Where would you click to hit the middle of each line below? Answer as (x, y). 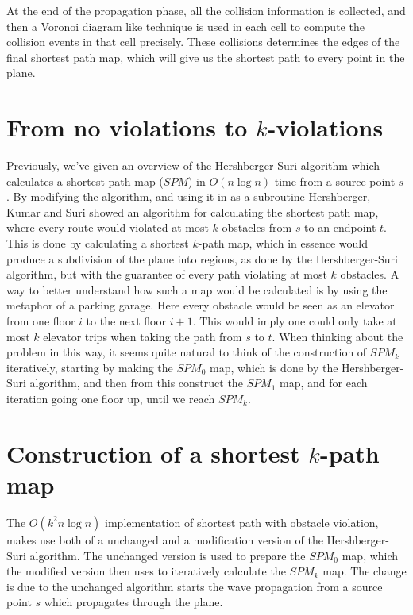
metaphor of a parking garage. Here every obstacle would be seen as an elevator (201, 305)
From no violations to (127, 127)
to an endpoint (340, 227)
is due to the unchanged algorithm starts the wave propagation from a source (195, 586)
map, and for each (324, 383)
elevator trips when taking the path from (143, 336)
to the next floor (126, 321)
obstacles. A (370, 274)
